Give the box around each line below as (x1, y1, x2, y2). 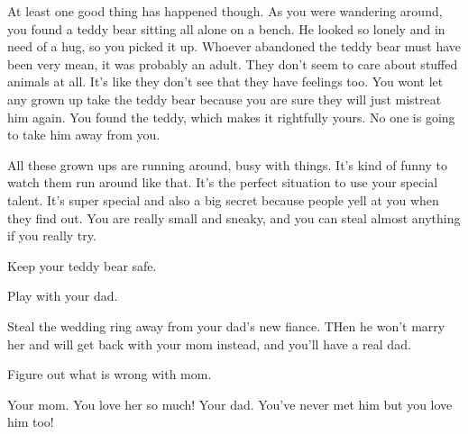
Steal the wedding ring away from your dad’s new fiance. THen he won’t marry (7, 316, 445, 335)
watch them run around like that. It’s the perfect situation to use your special (7, 173, 438, 192)
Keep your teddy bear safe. (7, 256, 157, 275)
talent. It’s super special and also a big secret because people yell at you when (7, 190, 439, 209)
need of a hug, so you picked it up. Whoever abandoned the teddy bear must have (7, 37, 462, 56)
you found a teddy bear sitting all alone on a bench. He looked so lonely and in (7, 19, 445, 38)
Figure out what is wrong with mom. (7, 365, 212, 384)
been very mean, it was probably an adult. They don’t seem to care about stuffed (7, 54, 458, 73)
